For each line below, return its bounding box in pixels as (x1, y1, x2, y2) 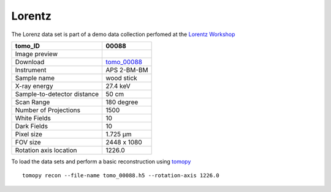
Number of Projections (15, 106, 81, 114)
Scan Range (15, 98, 50, 106)
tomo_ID (15, 42, 40, 50)
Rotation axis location (15, 146, 77, 154)
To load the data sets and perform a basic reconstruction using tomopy (11, 158, 191, 165)
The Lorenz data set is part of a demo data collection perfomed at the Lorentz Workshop (11, 31, 235, 38)
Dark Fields (15, 122, 48, 130)
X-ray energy (15, 81, 53, 90)
